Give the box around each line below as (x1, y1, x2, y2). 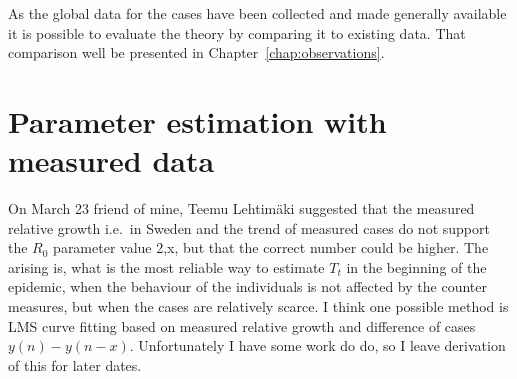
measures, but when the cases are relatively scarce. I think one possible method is (8, 296, 509, 317)
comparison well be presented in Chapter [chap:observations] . (8, 42, 385, 63)
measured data (8, 140, 215, 181)
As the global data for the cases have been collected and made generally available (8, 3, 507, 23)
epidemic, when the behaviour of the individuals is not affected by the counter (8, 276, 487, 297)
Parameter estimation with (8, 100, 387, 141)
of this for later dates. (8, 354, 142, 375)
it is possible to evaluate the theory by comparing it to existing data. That (8, 22, 466, 43)
